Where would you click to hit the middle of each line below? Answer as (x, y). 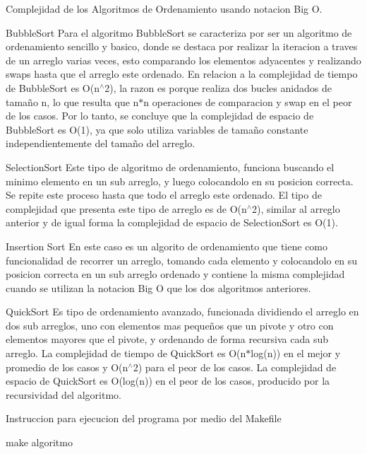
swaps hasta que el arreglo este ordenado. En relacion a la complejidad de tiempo (182, 74)
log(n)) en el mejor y (296, 353)
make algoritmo (39, 442)
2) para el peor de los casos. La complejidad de (235, 367)
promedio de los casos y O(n (67, 367)
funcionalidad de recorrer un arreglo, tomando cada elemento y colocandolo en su (182, 260)
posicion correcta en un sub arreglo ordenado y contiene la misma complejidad (175, 274)
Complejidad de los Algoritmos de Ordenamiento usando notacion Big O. (164, 8)
